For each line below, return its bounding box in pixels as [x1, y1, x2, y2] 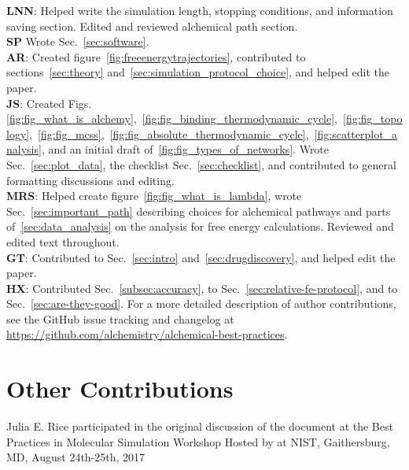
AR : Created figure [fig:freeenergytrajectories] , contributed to [6, 48, 306, 65]
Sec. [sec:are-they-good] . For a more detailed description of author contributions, [6, 295, 396, 312]
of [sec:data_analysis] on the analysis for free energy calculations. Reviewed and [6, 218, 394, 235]
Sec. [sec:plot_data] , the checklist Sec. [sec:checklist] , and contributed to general [6, 156, 396, 172]
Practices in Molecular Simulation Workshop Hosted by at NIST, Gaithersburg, [6, 433, 390, 450]
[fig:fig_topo [343, 110, 403, 127]
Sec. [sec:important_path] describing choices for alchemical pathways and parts [6, 202, 391, 219]
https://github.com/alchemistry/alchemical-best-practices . [6, 326, 288, 342]
